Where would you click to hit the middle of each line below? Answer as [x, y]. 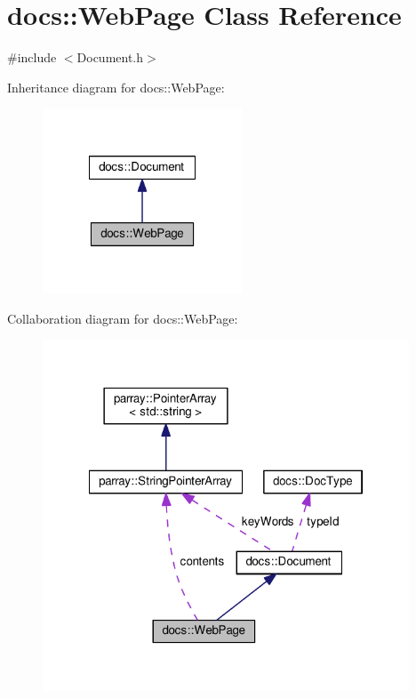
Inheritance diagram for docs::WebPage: [116, 87]
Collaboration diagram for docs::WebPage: [123, 318]
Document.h [110, 57]
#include [32, 57]
